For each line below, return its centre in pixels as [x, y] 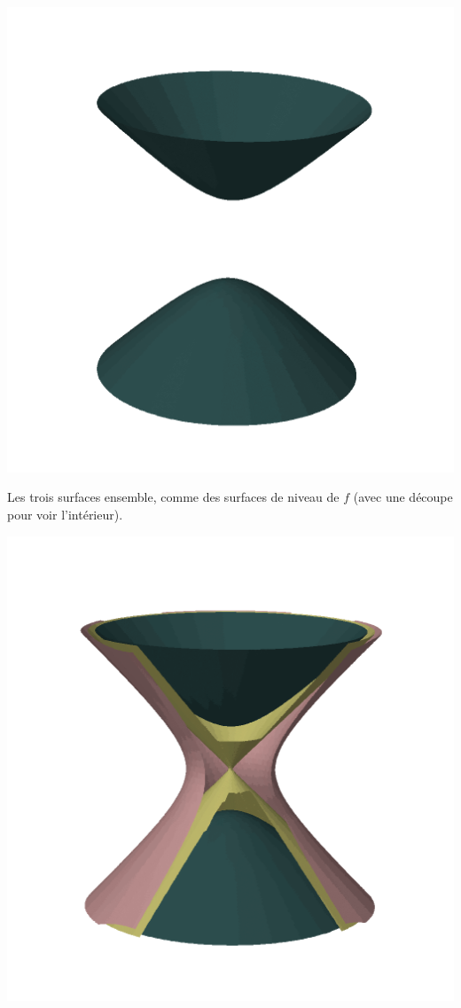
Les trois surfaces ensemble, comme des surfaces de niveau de [173, 497]
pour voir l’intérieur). [65, 515]
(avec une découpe [403, 497]
